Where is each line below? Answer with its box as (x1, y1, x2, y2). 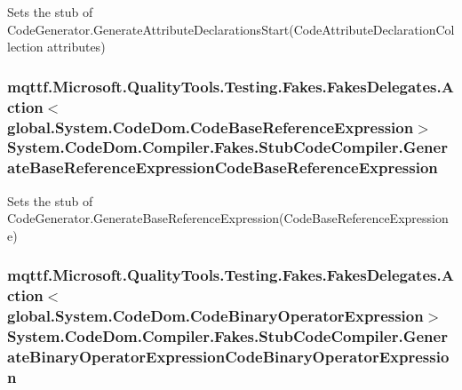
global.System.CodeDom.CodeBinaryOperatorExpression (7, 305, 424, 327)
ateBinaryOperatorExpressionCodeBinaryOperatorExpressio (7, 346, 450, 368)
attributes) (47, 37, 106, 56)
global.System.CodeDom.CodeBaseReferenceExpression (7, 115, 414, 138)
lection (7, 37, 44, 56)
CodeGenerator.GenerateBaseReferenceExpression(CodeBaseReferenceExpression (7, 209, 449, 227)
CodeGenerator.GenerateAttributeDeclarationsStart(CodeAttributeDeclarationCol (7, 20, 455, 38)
